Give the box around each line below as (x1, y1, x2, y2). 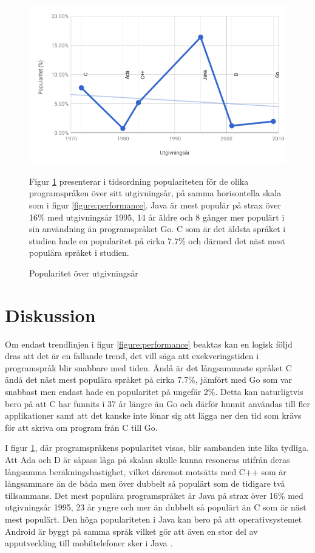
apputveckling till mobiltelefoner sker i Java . (5, 537, 173, 549)
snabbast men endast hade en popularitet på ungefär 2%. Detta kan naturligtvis (5, 385, 303, 398)
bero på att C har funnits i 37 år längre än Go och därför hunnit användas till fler (5, 397, 311, 410)
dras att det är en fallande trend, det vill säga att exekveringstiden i (5, 349, 259, 362)
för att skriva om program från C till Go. (5, 421, 158, 433)
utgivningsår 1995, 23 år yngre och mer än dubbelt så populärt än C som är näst (5, 501, 307, 513)
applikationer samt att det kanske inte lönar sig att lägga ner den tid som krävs (5, 409, 302, 422)
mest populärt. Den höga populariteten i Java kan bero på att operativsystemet (5, 512, 302, 525)
